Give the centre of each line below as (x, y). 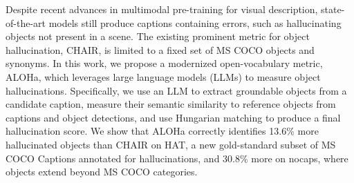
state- (333, 9)
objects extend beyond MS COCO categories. (102, 172)
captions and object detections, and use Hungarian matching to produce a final (173, 117)
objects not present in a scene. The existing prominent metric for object (158, 36)
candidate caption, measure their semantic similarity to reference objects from (171, 104)
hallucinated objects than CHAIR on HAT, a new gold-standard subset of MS (171, 144)
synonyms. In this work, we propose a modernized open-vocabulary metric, (164, 63)
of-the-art (26, 22)
